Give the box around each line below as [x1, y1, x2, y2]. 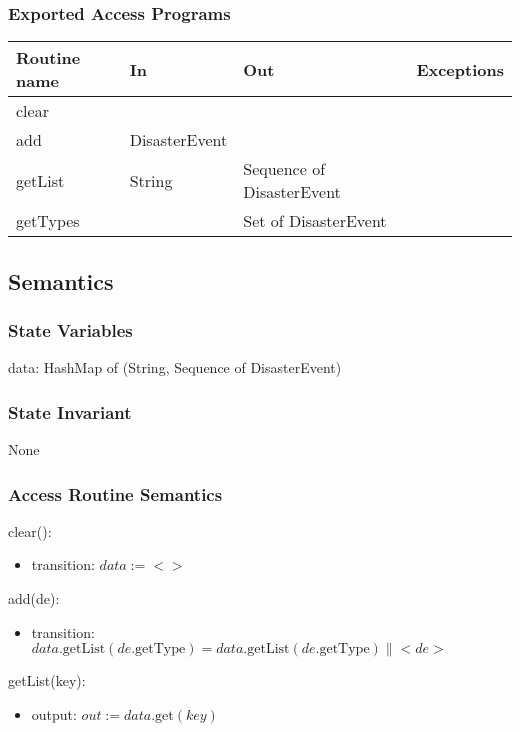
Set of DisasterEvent [243, 209, 387, 233]
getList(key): [8, 670, 86, 691]
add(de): [8, 588, 60, 609]
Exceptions [416, 57, 504, 81]
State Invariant [8, 399, 132, 424]
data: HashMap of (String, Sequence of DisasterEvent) [8, 357, 342, 378]
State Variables [8, 317, 133, 342]
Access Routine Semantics [8, 481, 223, 506]
